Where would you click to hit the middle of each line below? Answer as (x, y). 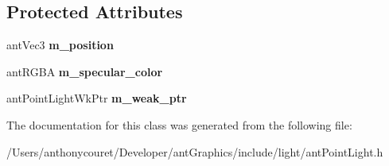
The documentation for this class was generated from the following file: (179, 124)
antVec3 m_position (60, 45)
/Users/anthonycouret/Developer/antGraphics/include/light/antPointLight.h (195, 151)
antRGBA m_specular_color (85, 71)
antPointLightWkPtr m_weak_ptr (97, 98)
